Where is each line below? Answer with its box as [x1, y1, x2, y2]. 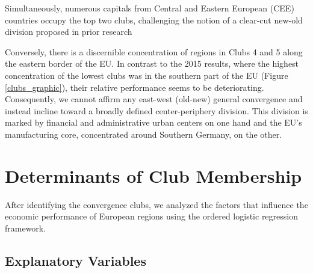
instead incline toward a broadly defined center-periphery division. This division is [5, 104, 308, 117]
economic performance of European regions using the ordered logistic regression [5, 210, 299, 222]
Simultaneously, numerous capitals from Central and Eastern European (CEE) [5, 2, 294, 14]
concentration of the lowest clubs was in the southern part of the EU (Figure [5, 69, 288, 81]
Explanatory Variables [5, 251, 146, 269]
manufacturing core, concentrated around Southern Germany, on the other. [5, 127, 282, 140]
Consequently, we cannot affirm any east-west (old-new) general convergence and [5, 93, 303, 105]
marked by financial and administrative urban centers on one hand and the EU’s [5, 116, 302, 129]
